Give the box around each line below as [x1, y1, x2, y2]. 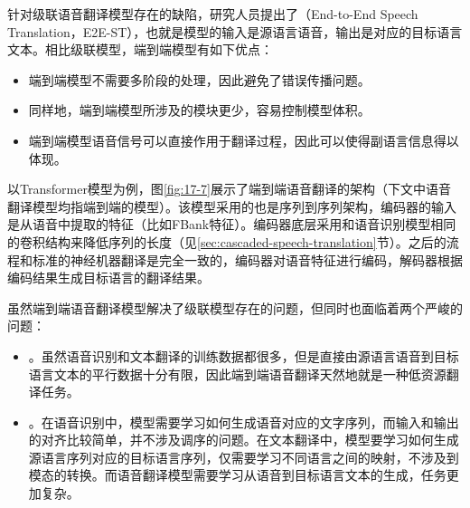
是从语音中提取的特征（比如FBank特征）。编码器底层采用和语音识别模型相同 [7, 215, 456, 234]
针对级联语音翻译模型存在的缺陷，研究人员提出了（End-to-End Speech [7, 5, 418, 23]
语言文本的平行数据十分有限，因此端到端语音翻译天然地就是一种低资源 [28, 364, 446, 383]
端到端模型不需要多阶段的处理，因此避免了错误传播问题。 [28, 70, 371, 89]
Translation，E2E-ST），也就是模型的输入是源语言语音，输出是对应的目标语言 [7, 22, 463, 41]
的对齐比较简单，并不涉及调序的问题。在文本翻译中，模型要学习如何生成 [28, 430, 459, 449]
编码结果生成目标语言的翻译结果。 [7, 268, 210, 287]
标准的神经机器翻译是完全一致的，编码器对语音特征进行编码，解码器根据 [32, 250, 463, 269]
